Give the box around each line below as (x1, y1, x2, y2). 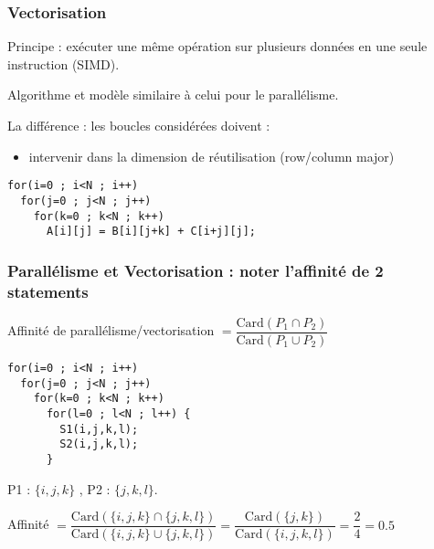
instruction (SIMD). (7, 54, 120, 73)
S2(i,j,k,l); (59, 438, 139, 451)
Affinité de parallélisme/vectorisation (7, 321, 215, 340)
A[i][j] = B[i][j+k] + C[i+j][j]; (46, 225, 257, 238)
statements (7, 280, 89, 302)
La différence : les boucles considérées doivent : (7, 116, 270, 134)
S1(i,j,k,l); (59, 422, 139, 436)
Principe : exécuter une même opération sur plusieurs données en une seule (7, 37, 428, 56)
